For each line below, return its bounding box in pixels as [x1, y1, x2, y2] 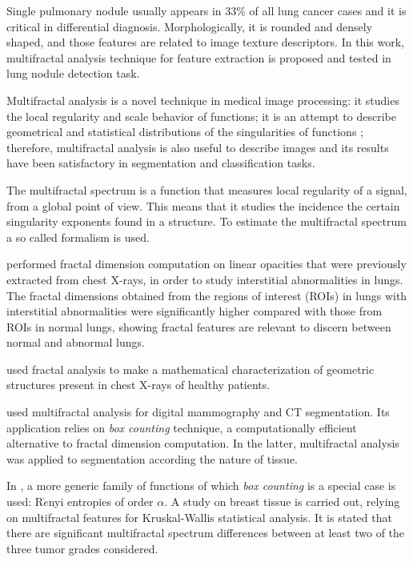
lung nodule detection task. [6, 65, 140, 82]
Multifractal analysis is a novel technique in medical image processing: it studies [6, 91, 399, 108]
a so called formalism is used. [6, 228, 150, 245]
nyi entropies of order [48, 493, 154, 510]
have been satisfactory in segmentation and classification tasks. [6, 155, 315, 171]
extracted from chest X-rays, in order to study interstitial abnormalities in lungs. [6, 271, 403, 287]
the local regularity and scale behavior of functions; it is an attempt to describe [6, 107, 396, 124]
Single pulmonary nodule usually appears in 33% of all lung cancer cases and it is [6, 2, 407, 18]
